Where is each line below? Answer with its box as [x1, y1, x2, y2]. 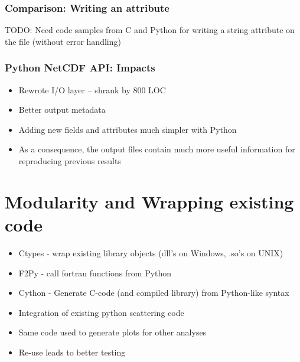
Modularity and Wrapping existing [5, 189, 294, 213]
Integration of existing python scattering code [18, 306, 184, 318]
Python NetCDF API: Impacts [5, 60, 155, 75]
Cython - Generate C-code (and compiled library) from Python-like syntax [18, 286, 289, 299]
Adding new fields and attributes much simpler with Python [18, 123, 237, 135]
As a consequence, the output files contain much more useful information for [18, 143, 295, 155]
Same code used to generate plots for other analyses [18, 326, 207, 338]
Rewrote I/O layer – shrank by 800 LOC [18, 83, 166, 96]
